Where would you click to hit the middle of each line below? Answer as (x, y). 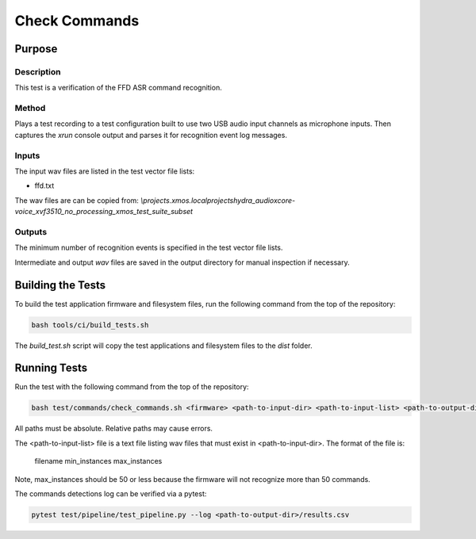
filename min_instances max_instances (98, 461)
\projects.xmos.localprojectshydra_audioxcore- (218, 200)
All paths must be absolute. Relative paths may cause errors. (114, 429)
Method (30, 109)
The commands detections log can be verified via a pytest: (111, 494)
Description (38, 71)
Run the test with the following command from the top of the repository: (132, 387)
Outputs (31, 231)
